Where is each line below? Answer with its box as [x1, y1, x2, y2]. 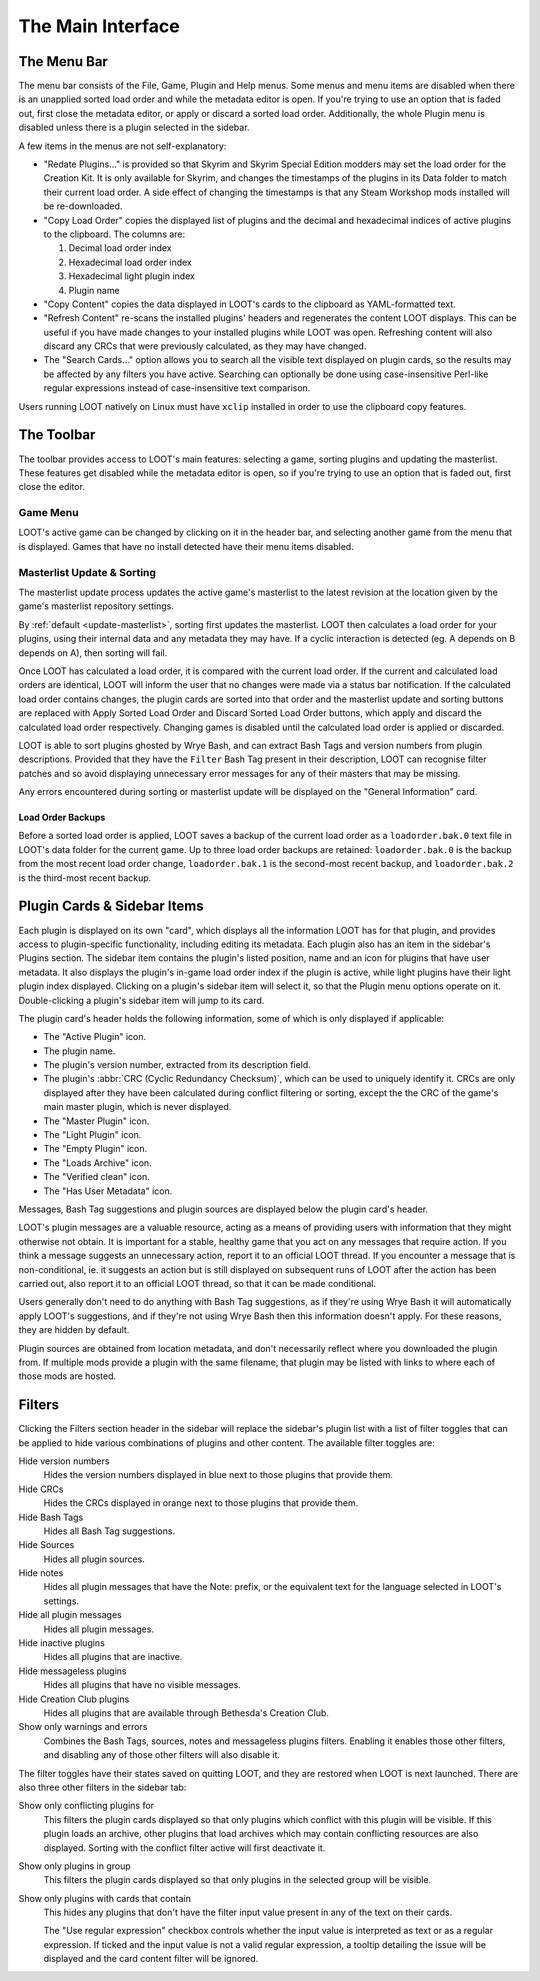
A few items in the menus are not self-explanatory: [18, 140, 227, 152]
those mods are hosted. [18, 1370, 117, 1382]
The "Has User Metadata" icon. [43, 1185, 173, 1197]
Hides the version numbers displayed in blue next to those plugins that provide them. [43, 1469, 394, 1481]
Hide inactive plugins [18, 1637, 105, 1649]
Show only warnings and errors [18, 1721, 148, 1733]
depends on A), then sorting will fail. [18, 646, 168, 659]
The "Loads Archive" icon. [43, 1156, 152, 1169]
